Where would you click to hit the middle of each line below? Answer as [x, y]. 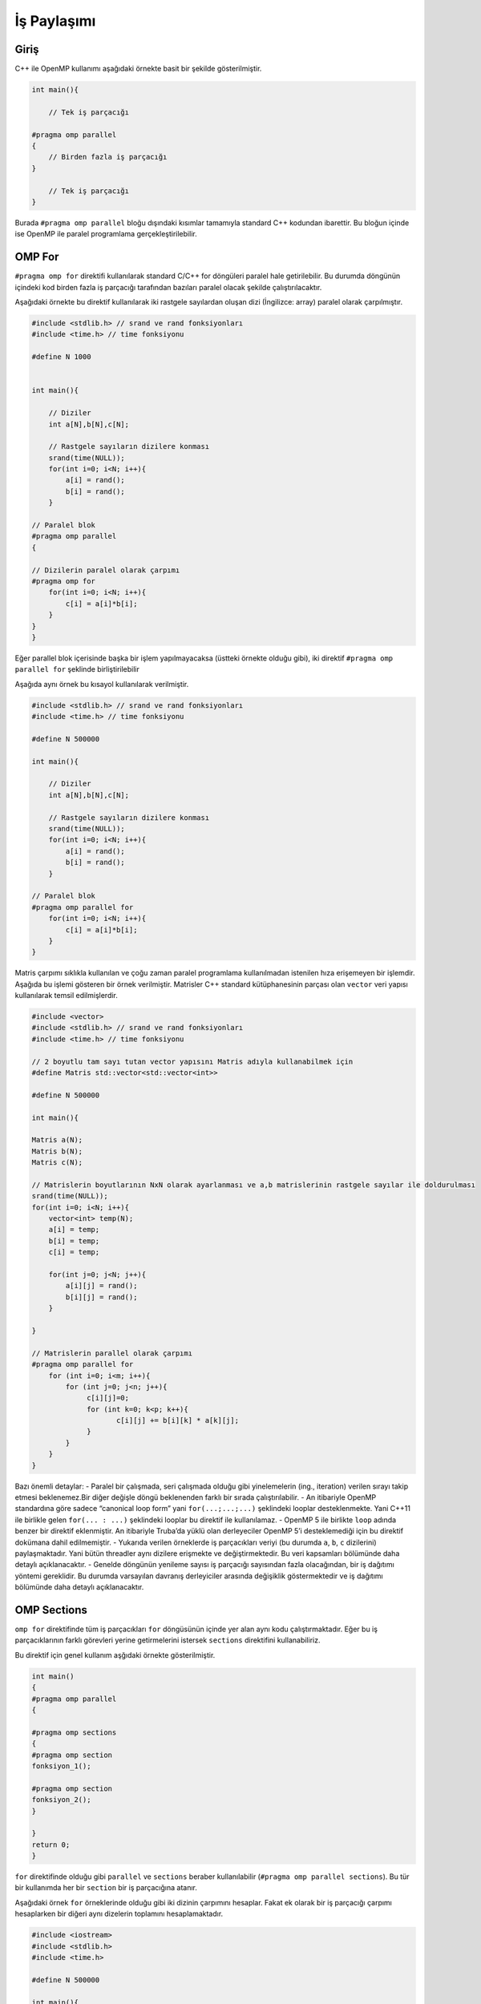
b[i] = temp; [74, 1241]
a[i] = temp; [74, 1230]
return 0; [51, 1844]
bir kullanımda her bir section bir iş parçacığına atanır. [106, 1888]
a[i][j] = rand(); [101, 1286]
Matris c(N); [57, 1163]
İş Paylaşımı [55, 21]
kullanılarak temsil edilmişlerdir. [66, 996]
